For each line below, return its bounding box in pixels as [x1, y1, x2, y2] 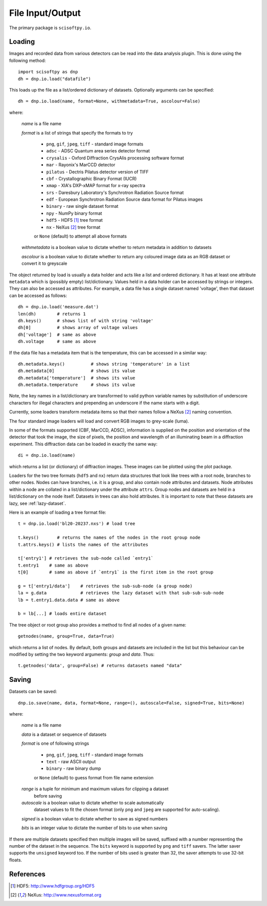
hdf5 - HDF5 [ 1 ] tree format [46, 217, 103, 223]
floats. [9, 857, 22, 863]
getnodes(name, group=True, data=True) [18, 633, 115, 639]
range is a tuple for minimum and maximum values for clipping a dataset [21, 786, 169, 792]
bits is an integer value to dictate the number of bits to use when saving [21, 825, 168, 831]
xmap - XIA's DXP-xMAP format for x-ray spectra [46, 183, 145, 189]
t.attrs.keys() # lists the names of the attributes [18, 542, 148, 547]
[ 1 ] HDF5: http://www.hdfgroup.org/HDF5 [10, 883, 95, 889]
